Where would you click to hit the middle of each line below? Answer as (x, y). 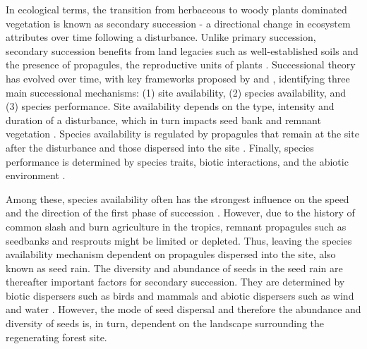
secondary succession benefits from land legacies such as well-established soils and (182, 50)
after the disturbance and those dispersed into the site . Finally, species (160, 147)
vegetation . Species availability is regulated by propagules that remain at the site (182, 134)
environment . (36, 175)
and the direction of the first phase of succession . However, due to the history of (180, 213)
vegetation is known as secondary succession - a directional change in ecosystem (178, 23)
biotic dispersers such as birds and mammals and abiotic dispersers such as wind (180, 295)
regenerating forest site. (56, 337)
